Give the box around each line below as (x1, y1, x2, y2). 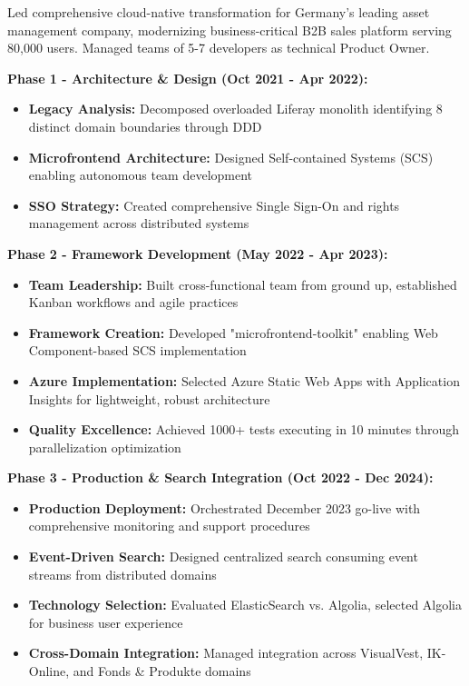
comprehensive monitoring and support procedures (28, 516, 310, 535)
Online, (28, 661, 70, 681)
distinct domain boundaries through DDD (28, 116, 262, 135)
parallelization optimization (28, 437, 181, 456)
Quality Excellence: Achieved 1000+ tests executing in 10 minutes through (28, 420, 460, 439)
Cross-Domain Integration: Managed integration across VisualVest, (28, 643, 424, 662)
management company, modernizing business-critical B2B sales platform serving (7, 20, 452, 39)
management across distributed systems (28, 214, 249, 233)
